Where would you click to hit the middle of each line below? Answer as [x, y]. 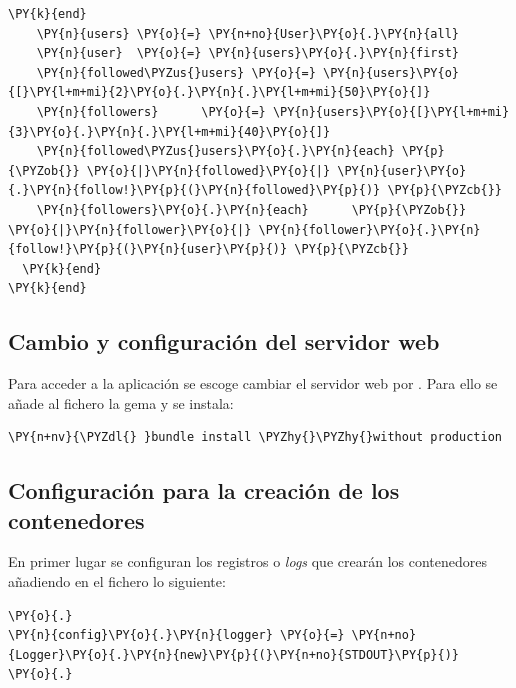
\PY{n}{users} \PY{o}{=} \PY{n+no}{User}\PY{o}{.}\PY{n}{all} [248, 33]
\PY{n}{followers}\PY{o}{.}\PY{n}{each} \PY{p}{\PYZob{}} [251, 209]
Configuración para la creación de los [204, 490]
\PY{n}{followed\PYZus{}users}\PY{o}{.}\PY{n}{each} [215, 151]
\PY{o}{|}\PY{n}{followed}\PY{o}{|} [208, 170]
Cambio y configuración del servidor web [224, 341]
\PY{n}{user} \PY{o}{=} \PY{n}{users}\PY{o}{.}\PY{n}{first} [248, 53]
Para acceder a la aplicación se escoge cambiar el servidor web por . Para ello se [253, 383]
